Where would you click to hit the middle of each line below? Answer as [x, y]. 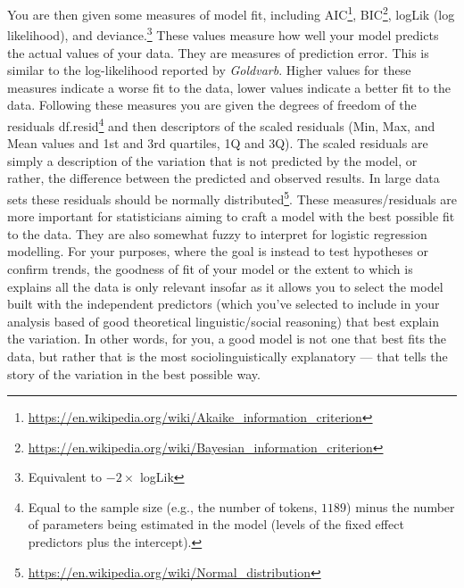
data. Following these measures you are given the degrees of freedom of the [212, 105]
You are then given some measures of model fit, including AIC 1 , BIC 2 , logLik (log [231, 13]
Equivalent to [65, 477]
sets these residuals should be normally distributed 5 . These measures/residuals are [232, 197]
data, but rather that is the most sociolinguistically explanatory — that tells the [228, 356]
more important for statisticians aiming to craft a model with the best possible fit [231, 216]
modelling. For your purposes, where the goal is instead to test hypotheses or [218, 251]
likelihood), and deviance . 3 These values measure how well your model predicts [223, 33]
